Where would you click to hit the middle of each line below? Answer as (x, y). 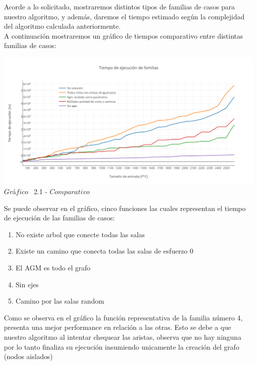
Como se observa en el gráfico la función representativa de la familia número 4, (123, 317)
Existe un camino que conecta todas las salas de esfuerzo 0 (104, 251)
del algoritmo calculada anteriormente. (62, 26)
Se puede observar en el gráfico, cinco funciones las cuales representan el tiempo (125, 208)
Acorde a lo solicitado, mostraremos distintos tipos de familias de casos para (120, 6)
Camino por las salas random (60, 301)
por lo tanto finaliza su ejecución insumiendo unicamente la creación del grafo (122, 346)
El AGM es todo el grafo (53, 267)
